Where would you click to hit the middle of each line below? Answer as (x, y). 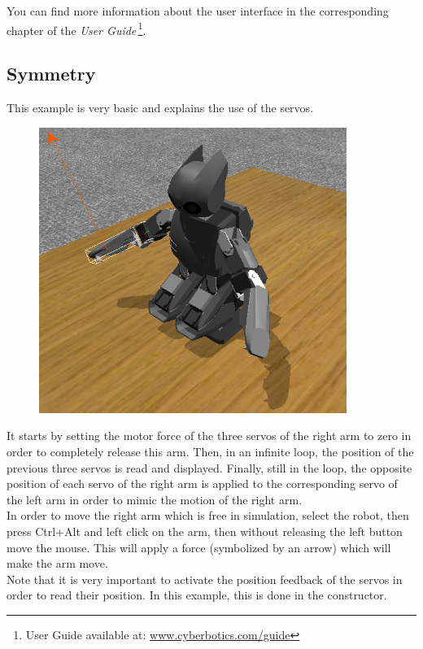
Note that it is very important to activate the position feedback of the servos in (205, 579)
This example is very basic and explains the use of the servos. (160, 108)
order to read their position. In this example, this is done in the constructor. (197, 595)
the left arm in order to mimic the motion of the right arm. (155, 499)
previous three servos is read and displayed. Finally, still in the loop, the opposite (209, 467)
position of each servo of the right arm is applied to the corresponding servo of (202, 483)
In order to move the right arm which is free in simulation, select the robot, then (208, 515)
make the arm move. (57, 563)
